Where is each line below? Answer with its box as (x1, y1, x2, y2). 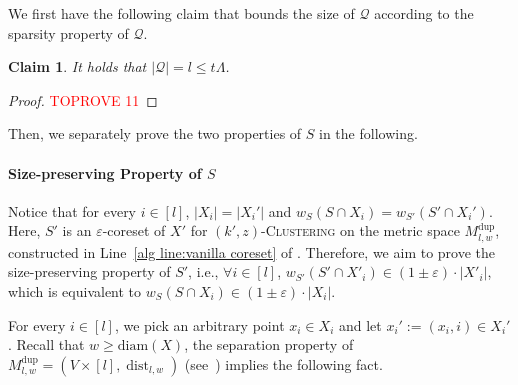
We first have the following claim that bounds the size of (8, 3, 355, 23)
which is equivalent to (8, 280, 142, 301)
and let (338, 314, 382, 335)
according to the (374, 3, 474, 23)
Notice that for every (8, 200, 137, 221)
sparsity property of (8, 22, 129, 43)
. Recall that (8, 334, 85, 355)
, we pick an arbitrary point (114, 314, 285, 335)
